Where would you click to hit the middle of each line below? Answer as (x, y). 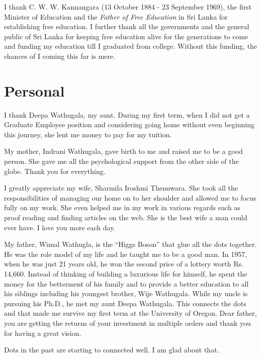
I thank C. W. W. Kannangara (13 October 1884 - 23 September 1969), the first (128, 7)
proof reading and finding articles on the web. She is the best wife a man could (126, 217)
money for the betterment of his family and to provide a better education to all (126, 283)
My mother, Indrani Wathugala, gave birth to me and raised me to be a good (123, 151)
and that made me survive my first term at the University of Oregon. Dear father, (130, 313)
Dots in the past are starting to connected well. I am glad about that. (112, 350)
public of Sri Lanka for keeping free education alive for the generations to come (126, 36)
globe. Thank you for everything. (55, 171)
